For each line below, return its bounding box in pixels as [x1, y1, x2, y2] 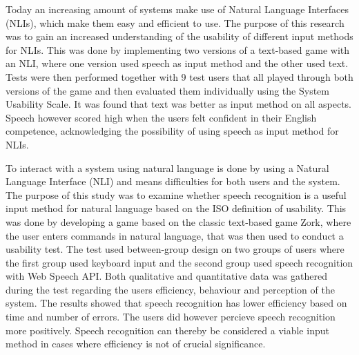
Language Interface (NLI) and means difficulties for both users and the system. [6, 174, 340, 189]
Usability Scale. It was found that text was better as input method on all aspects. [6, 97, 351, 111]
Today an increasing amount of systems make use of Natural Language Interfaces [6, 2, 349, 16]
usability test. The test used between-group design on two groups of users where [6, 242, 345, 256]
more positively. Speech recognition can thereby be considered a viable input [6, 323, 329, 337]
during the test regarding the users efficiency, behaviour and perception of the [6, 282, 335, 296]
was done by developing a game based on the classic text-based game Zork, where [6, 214, 351, 229]
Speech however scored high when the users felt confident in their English [6, 110, 317, 124]
